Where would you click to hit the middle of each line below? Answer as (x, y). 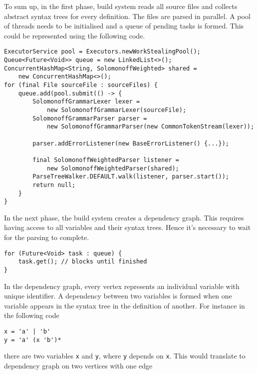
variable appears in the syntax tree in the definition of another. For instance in (125, 305)
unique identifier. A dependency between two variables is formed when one (118, 296)
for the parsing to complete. (47, 237)
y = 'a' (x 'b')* (33, 340)
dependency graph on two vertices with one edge (78, 365)
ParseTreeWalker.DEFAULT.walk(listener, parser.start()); (131, 177)
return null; (54, 185)
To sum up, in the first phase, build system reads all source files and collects (121, 6)
